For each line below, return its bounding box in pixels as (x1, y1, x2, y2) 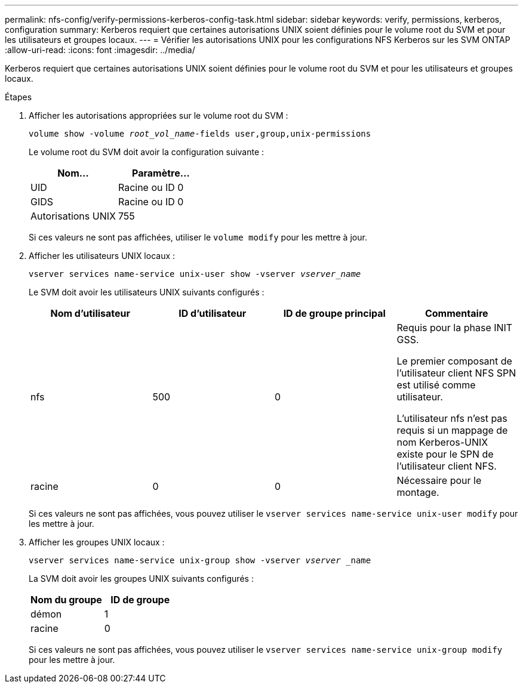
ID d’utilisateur (179, 307, 247, 319)
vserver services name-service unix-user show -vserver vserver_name (29, 269, 361, 279)
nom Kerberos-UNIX (396, 436, 488, 448)
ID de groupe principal (283, 307, 386, 319)
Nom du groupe (30, 594, 102, 606)
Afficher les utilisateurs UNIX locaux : (29, 251, 176, 261)
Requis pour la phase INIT (396, 322, 513, 334)
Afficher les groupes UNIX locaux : (29, 537, 165, 547)
